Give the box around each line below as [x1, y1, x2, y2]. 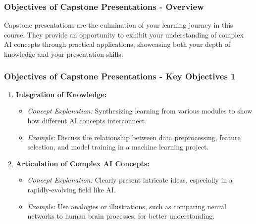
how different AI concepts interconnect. [27, 115, 147, 125]
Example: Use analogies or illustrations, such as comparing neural [27, 201, 226, 211]
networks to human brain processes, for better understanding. [27, 211, 215, 221]
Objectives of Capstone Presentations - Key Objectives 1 [4, 70, 236, 82]
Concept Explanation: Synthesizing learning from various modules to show [27, 106, 253, 116]
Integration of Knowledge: [15, 89, 107, 99]
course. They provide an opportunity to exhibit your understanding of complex [4, 29, 244, 39]
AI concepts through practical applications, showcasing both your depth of [4, 39, 231, 49]
